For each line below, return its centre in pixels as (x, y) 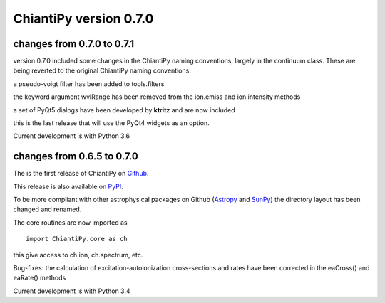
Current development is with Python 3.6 (72, 136)
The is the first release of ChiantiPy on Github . (81, 174)
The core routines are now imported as (70, 222)
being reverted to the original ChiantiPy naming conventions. (102, 70)
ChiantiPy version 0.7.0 (83, 18)
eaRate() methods (40, 278)
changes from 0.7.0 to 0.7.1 (74, 44)
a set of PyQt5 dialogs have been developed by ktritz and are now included (124, 110)
